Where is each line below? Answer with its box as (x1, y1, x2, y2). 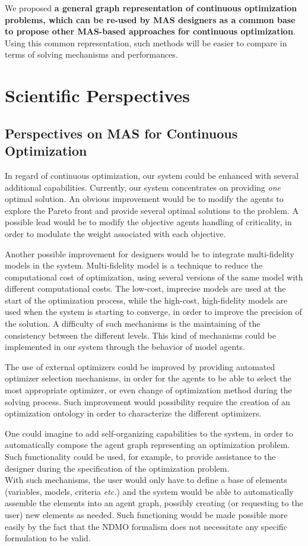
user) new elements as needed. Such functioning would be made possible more (5, 508, 288, 520)
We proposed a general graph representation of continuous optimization (5, 2, 297, 14)
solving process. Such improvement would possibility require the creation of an (5, 395, 290, 408)
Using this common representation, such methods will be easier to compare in (5, 36, 287, 49)
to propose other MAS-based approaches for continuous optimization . (5, 25, 296, 37)
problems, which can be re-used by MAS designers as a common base (5, 13, 296, 26)
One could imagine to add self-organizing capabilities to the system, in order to (5, 427, 293, 439)
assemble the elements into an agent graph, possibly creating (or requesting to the (5, 497, 303, 509)
